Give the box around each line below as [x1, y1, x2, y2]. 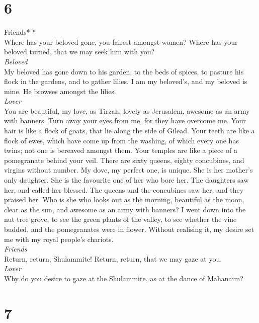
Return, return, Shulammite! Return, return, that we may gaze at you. [4, 253, 222, 264]
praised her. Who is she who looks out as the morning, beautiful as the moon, [4, 194, 244, 205]
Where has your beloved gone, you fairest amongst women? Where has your [4, 36, 238, 47]
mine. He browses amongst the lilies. [4, 86, 116, 96]
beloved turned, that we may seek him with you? [4, 46, 155, 57]
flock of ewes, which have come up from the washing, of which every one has [4, 135, 239, 145]
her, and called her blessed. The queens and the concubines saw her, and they [4, 184, 244, 195]
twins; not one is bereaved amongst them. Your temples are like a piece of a [4, 145, 237, 155]
